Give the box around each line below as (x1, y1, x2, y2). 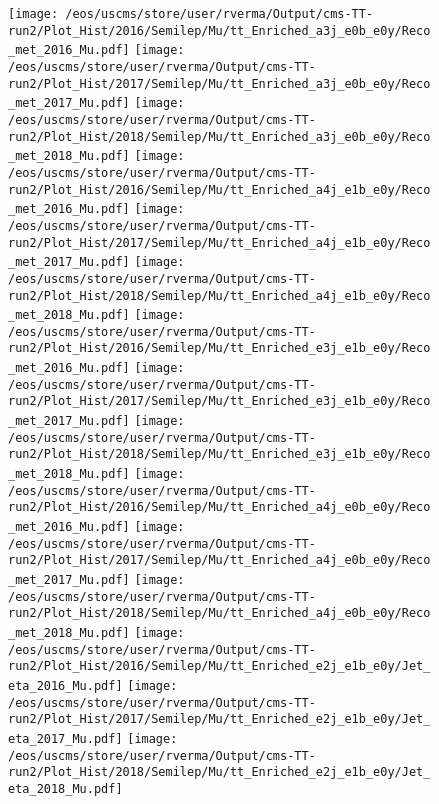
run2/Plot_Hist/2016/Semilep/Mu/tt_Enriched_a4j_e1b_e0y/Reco (8, 182, 431, 197)
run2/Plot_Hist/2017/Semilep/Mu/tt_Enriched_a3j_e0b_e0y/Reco (8, 76, 431, 91)
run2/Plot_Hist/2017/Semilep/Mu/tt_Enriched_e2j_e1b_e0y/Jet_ (8, 712, 431, 727)
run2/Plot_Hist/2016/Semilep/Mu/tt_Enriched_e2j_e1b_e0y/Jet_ (8, 659, 431, 674)
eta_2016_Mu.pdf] (8, 678, 123, 693)
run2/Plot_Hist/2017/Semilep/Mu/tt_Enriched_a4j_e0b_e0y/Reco (8, 553, 431, 568)
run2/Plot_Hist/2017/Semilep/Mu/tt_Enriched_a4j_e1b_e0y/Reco (8, 235, 431, 250)
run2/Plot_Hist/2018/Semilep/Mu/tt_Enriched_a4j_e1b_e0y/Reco (8, 288, 431, 303)
